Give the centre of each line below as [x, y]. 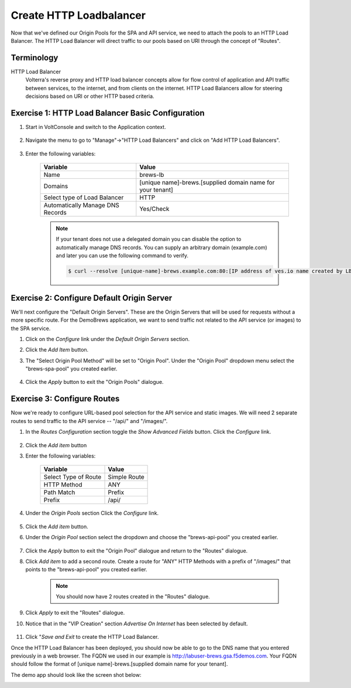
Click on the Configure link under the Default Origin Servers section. [108, 339]
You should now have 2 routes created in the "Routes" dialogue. [133, 597]
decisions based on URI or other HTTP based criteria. [90, 96]
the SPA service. [31, 328]
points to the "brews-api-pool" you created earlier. [86, 570]
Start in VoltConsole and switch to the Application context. [96, 127]
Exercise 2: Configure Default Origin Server [92, 298]
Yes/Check [154, 209]
